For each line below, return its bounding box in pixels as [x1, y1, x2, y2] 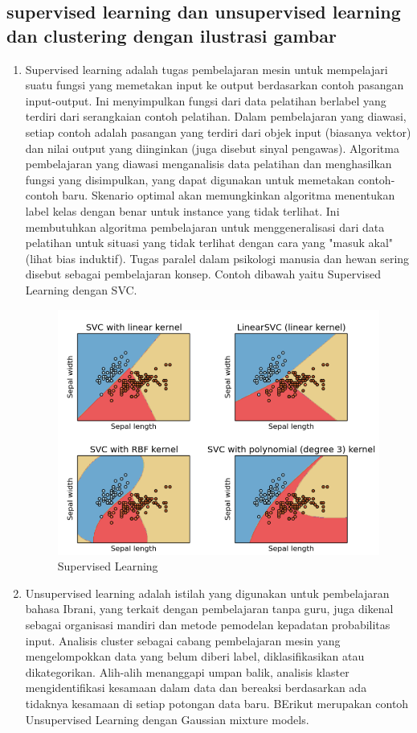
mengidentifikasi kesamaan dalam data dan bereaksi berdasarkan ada [25, 679, 367, 696]
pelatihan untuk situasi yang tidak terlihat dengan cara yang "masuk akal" [25, 234, 394, 251]
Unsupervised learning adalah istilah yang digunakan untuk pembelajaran [25, 584, 390, 601]
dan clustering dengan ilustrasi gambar [6, 23, 337, 47]
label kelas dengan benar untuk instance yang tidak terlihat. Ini [25, 202, 340, 219]
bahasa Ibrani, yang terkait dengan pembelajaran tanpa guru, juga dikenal [25, 600, 394, 617]
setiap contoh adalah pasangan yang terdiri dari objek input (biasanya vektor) [25, 123, 411, 140]
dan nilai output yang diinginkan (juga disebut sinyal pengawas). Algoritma [25, 139, 399, 156]
